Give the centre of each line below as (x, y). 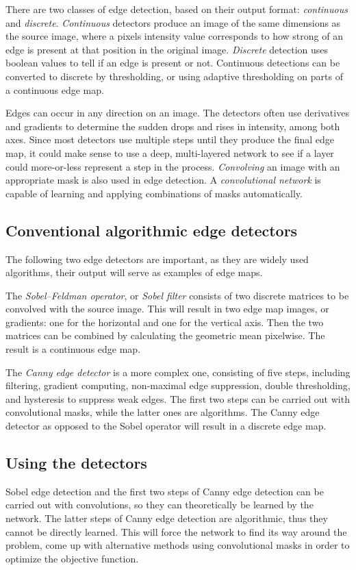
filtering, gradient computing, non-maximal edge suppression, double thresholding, (178, 385)
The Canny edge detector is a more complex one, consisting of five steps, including (178, 372)
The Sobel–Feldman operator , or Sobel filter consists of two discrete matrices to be (177, 295)
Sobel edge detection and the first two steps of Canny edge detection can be (165, 491)
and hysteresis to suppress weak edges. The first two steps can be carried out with (178, 398)
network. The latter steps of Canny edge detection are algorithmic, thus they (167, 518)
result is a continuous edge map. (73, 349)
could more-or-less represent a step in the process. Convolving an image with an (173, 166)
